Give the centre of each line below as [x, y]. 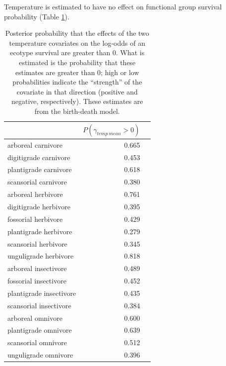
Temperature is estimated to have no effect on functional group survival [113, 6]
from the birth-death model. [77, 111]
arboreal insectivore [37, 268]
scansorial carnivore [37, 182]
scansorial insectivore [39, 305]
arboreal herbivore [35, 194]
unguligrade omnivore [40, 355]
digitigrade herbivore [39, 206]
